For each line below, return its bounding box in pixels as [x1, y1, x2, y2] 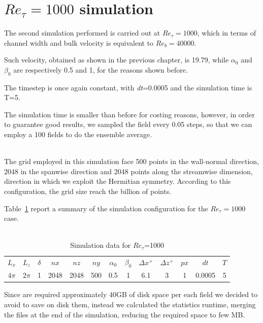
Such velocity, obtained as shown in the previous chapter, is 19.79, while [4, 54, 229, 65]
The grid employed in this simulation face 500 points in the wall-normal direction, [4, 156, 259, 167]
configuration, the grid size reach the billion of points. [4, 186, 172, 197]
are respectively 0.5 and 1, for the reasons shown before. [13, 64, 188, 75]
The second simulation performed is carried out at [4, 27, 160, 38]
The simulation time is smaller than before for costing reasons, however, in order [4, 109, 255, 119]
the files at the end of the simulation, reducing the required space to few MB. [4, 309, 245, 319]
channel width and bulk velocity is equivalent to [4, 37, 154, 48]
